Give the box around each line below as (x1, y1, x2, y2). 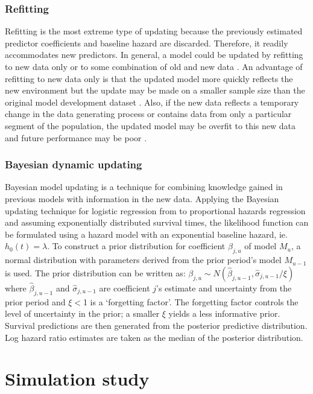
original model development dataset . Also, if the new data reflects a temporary (5, 95, 299, 108)
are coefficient (99, 281, 150, 294)
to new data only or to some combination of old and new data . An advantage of (5, 60, 303, 72)
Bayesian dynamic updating (5, 157, 142, 172)
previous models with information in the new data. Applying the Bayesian (5, 192, 279, 205)
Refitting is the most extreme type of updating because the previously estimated (5, 25, 303, 37)
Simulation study (5, 366, 150, 391)
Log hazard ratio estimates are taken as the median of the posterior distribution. (5, 331, 303, 343)
